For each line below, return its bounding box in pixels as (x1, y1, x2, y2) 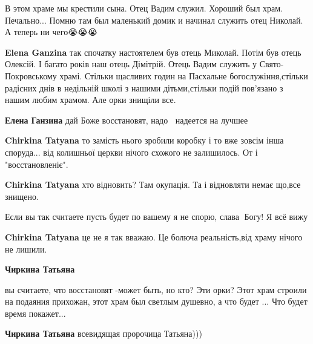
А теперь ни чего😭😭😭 (5, 25, 98, 38)
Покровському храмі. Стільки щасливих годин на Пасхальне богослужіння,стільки (5, 69, 308, 82)
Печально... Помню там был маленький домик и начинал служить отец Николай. (5, 13, 303, 26)
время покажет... (5, 306, 66, 319)
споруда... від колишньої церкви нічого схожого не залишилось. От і (5, 145, 258, 158)
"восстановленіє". (5, 157, 68, 170)
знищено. (5, 190, 39, 202)
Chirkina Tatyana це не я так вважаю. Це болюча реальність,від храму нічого (5, 230, 303, 243)
